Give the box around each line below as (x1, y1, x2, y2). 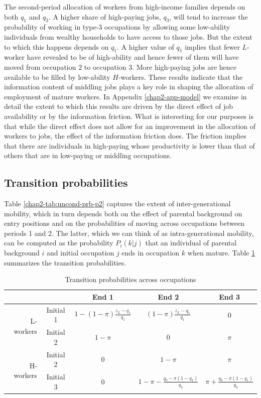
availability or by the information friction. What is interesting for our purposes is (4, 110, 253, 121)
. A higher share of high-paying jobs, (48, 11, 161, 22)
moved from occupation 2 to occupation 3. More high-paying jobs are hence (4, 61, 236, 72)
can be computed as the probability (4, 237, 113, 248)
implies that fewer (185, 41, 240, 52)
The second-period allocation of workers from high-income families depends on (4, 2, 245, 12)
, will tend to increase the (169, 11, 248, 22)
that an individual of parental (145, 237, 237, 248)
